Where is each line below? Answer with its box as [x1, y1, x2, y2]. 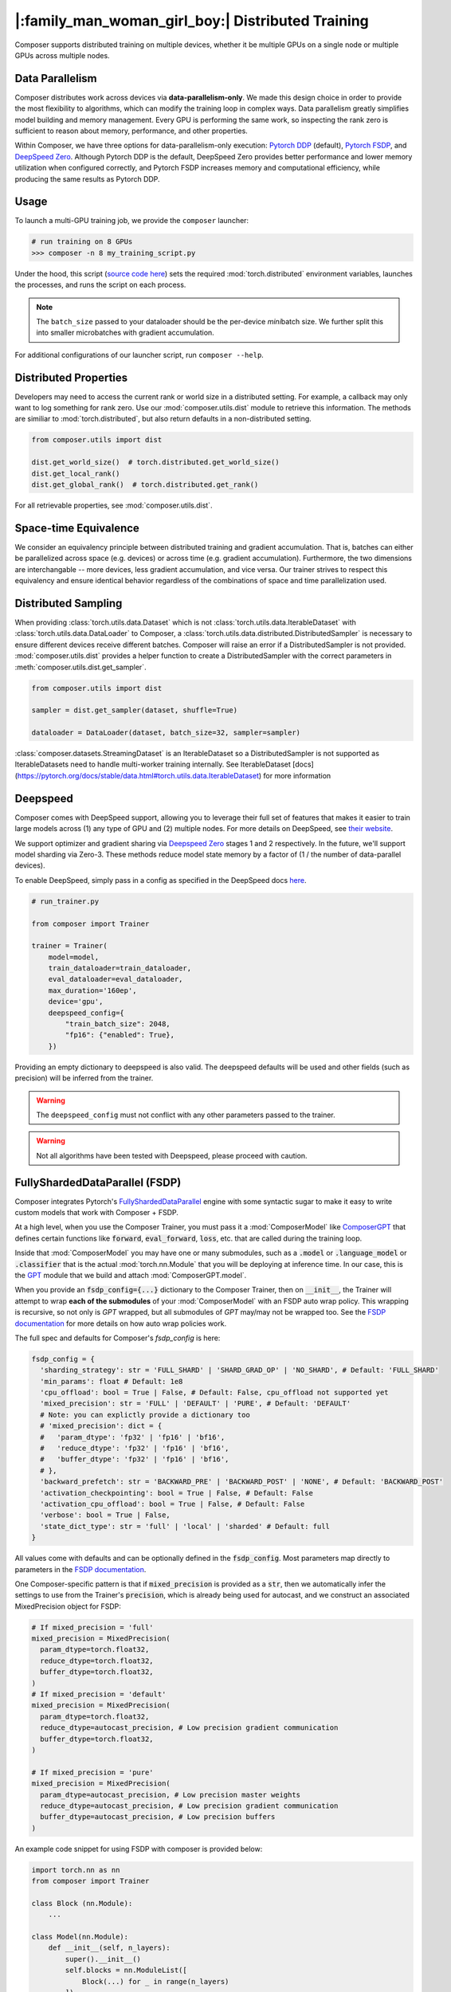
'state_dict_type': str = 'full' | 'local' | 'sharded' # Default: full [40, 1522, 331, 1531]
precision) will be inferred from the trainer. [14, 1073, 154, 1083]
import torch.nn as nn [31, 1865, 120, 1874]
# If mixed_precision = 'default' [31, 1690, 167, 1699]
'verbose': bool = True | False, [40, 1511, 171, 1519]
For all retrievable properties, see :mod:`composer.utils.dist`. [14, 500, 213, 510]
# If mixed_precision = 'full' [31, 1622, 155, 1632]
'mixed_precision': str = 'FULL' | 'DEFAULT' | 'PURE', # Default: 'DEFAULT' [40, 1399, 351, 1408]
